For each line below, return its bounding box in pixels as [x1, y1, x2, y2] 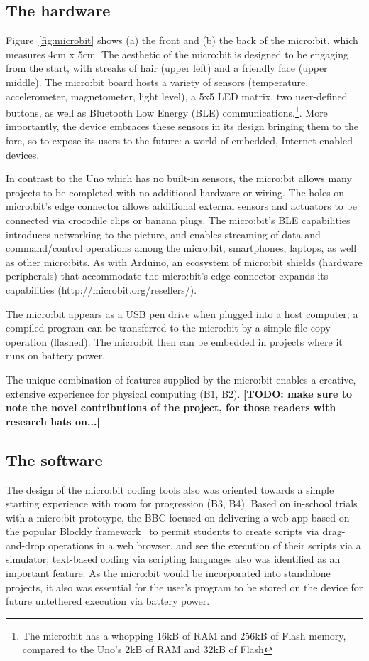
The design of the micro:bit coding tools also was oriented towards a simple [6, 482, 334, 497]
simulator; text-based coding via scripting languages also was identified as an [6, 551, 341, 566]
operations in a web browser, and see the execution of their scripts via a [48, 537, 361, 552]
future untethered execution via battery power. [6, 593, 210, 608]
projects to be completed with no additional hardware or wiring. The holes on [6, 184, 345, 199]
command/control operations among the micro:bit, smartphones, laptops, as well [6, 240, 357, 255]
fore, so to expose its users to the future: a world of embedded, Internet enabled [6, 133, 353, 148]
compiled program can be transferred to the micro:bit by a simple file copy [6, 320, 331, 335]
